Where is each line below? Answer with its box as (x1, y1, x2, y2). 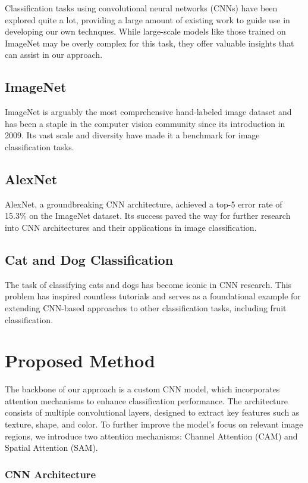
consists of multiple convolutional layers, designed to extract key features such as (5, 406, 300, 419)
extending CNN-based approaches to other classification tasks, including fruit (5, 301, 287, 314)
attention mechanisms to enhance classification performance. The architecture (5, 394, 288, 407)
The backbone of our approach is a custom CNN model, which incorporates (5, 383, 280, 395)
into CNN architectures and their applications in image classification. (5, 221, 257, 233)
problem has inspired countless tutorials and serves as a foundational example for (5, 290, 301, 302)
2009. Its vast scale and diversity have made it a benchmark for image (5, 129, 260, 141)
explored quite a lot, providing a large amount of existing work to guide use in (5, 13, 290, 26)
